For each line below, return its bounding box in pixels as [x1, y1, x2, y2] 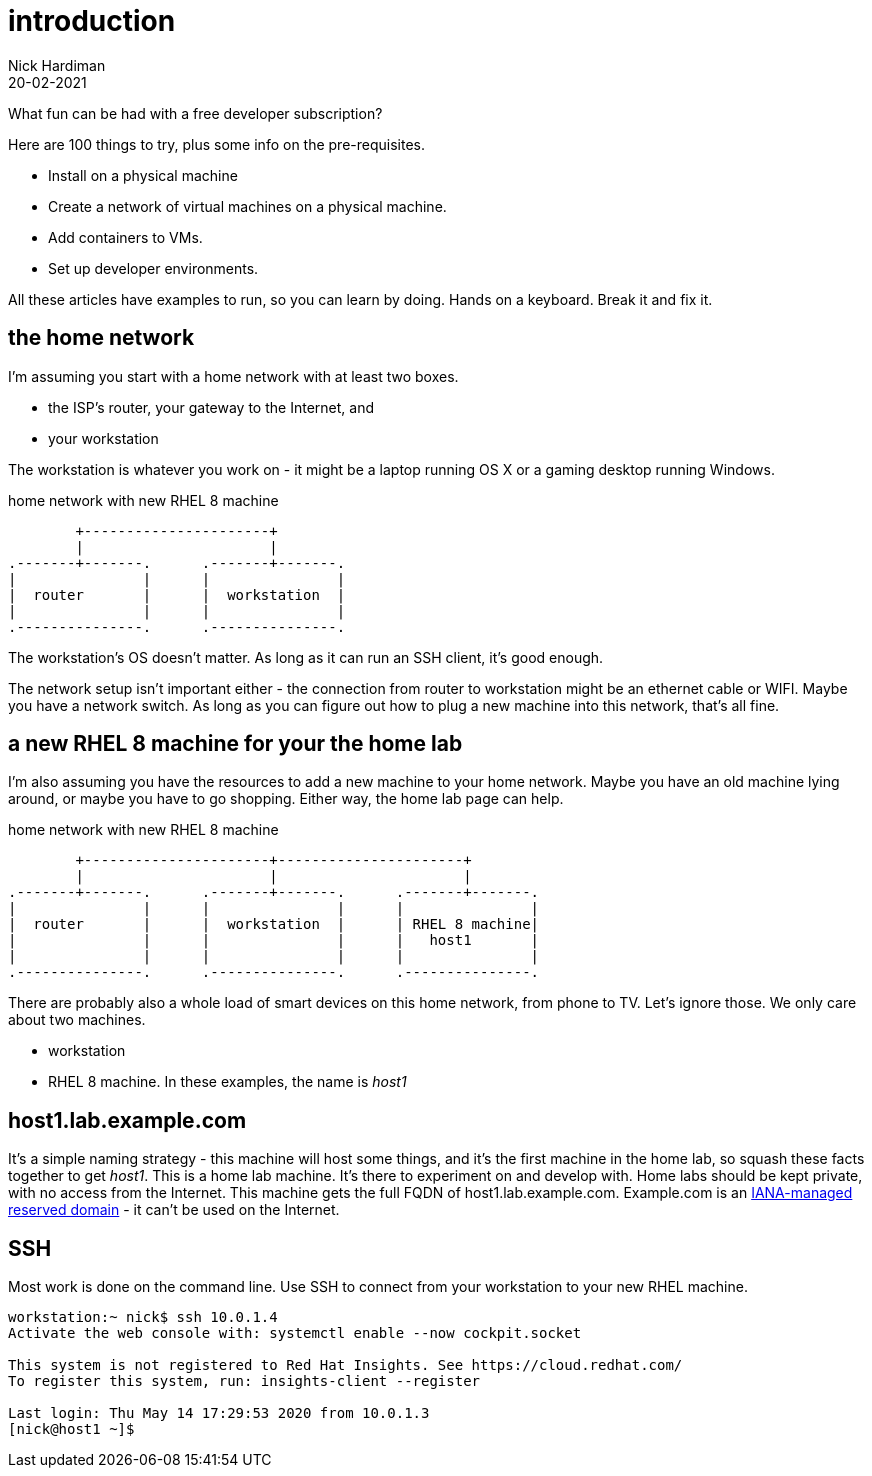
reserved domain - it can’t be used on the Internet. [8, 1201, 340, 1219]
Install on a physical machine [48, 166, 238, 184]
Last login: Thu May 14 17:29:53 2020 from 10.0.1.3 [8, 1405, 430, 1422]
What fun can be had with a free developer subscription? [8, 104, 383, 122]
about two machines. [8, 1011, 146, 1029]
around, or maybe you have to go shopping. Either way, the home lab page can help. [8, 790, 564, 808]
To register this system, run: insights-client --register [8, 1373, 481, 1390]
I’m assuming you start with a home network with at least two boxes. [8, 367, 459, 385]
